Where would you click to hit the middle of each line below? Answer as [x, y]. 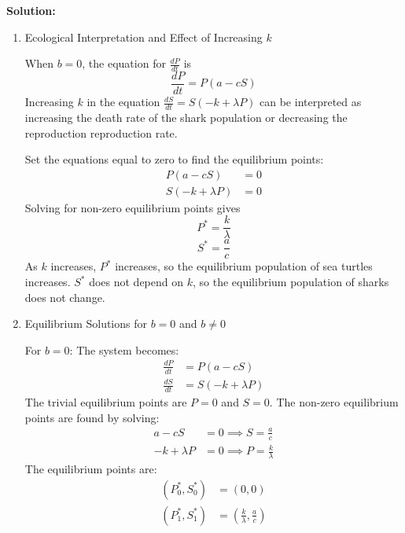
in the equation [123, 102]
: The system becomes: [124, 349]
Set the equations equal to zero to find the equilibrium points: [174, 159]
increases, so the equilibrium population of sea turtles [244, 266]
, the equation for [124, 63]
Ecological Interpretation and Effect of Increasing [144, 37]
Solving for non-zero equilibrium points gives [133, 207]
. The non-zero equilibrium [334, 402]
